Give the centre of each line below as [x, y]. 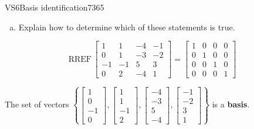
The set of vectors [37, 104]
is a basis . [231, 104]
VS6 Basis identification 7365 [55, 7]
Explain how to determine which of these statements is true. [127, 27]
